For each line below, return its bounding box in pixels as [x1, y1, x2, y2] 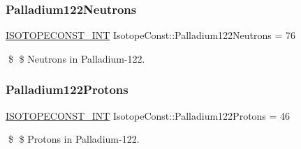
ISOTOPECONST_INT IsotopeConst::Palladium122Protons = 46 [6, 108, 291, 123]
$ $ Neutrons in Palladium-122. [8, 51, 145, 65]
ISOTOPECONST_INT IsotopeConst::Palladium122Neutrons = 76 [6, 28, 296, 42]
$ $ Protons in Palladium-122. [8, 132, 140, 146]
